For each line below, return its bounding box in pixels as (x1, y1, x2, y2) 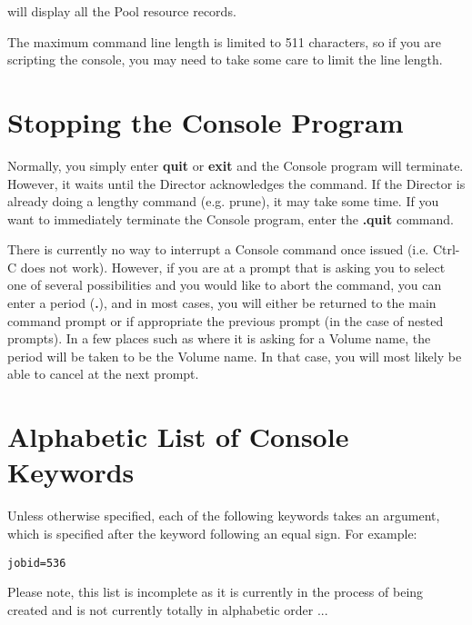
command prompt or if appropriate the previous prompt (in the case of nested (7, 311, 444, 330)
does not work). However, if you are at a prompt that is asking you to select (20, 257, 446, 276)
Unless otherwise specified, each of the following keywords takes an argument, (7, 506, 440, 525)
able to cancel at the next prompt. (7, 364, 199, 383)
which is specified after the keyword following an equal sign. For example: (7, 523, 417, 542)
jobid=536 (7, 556, 66, 570)
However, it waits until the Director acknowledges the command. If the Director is (7, 174, 466, 193)
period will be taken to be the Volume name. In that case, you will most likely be (7, 346, 462, 365)
